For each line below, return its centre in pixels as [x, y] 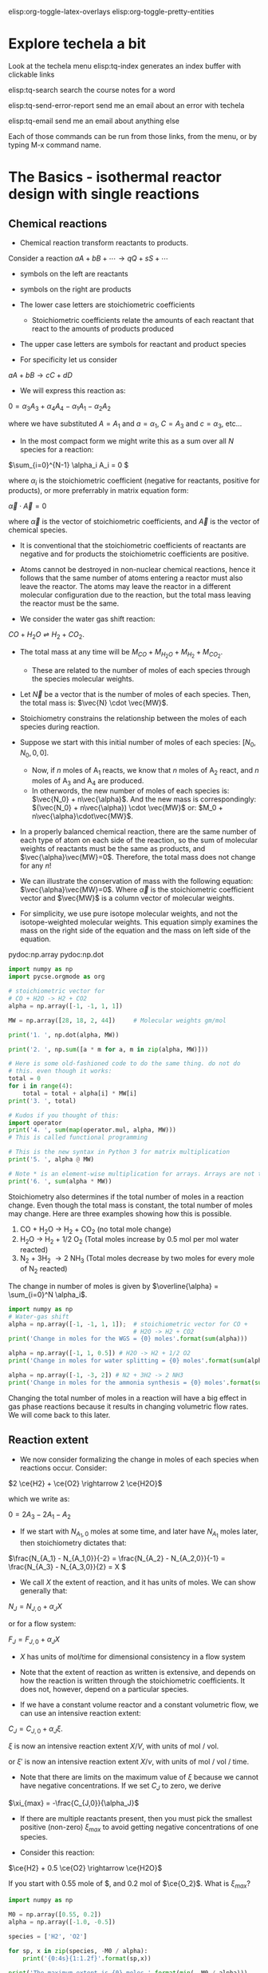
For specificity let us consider [69, 360]
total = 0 [25, 1079]
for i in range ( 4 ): [41, 1086]
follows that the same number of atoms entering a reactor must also [131, 578]
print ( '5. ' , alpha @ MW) [51, 1160]
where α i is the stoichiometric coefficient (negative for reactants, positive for [134, 481]
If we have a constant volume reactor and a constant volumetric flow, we [139, 1704]
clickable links [32, 74]
